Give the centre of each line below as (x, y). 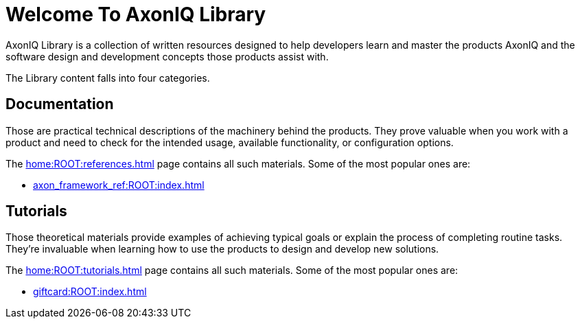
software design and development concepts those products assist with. (167, 56)
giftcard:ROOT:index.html (90, 292)
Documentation (60, 104)
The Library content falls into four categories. (108, 78)
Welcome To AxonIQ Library (136, 14)
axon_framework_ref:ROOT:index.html (119, 185)
